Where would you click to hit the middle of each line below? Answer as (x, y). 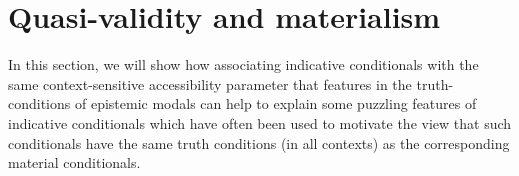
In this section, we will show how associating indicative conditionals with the (243, 64)
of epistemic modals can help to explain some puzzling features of (275, 103)
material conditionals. (74, 162)
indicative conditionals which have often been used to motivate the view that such (260, 122)
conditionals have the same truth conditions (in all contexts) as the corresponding (259, 142)
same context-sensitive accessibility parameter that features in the (210, 83)
